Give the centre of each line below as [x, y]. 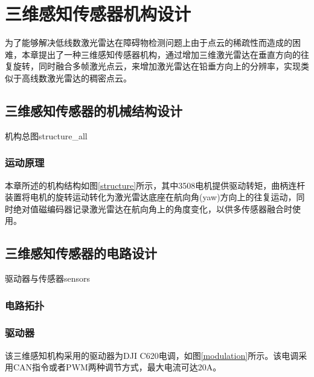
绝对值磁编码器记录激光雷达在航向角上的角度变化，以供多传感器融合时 [152, 208]
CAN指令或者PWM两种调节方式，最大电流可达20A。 [117, 367]
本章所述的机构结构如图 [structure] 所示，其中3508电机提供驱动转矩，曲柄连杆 [155, 185]
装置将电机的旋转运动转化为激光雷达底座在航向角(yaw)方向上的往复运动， [151, 197]
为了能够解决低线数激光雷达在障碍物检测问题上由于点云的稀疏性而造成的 [149, 43]
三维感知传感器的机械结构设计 [94, 110]
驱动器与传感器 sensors [48, 278]
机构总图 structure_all [46, 135]
